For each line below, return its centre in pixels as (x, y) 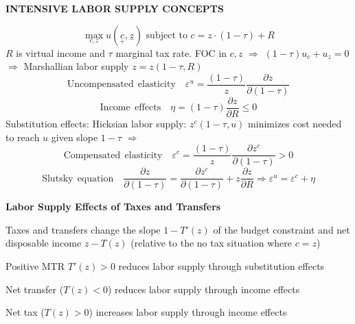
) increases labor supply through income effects (188, 312)
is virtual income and (60, 52)
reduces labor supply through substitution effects (221, 266)
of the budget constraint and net (282, 229)
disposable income (44, 243)
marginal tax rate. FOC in (171, 52)
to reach (23, 137)
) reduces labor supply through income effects (204, 289)
